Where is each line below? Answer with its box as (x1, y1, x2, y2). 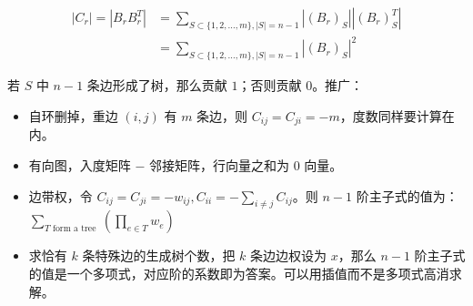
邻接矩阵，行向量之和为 (149, 155, 290, 174)
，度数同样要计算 (339, 106, 442, 125)
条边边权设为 (250, 246, 327, 265)
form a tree (52, 224, 96, 234)
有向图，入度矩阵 (28, 155, 131, 174)
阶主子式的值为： (356, 186, 458, 205)
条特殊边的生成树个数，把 (82, 246, 236, 265)
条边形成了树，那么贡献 (86, 76, 227, 95)
